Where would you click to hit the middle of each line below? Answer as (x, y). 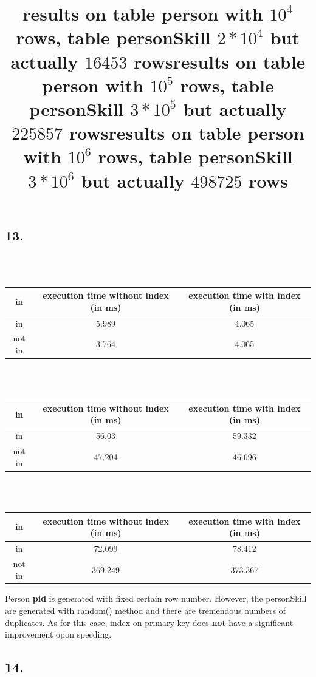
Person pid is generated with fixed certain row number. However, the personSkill (156, 598)
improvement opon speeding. (58, 634)
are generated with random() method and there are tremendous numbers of (146, 611)
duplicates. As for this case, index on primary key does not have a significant (149, 622)
